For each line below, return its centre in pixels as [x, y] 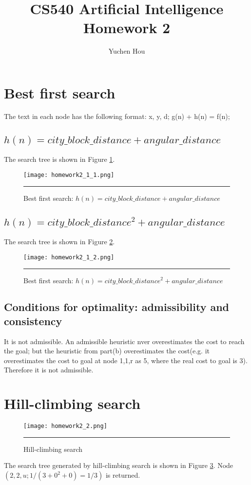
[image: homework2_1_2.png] [69, 257]
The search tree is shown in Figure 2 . [59, 242]
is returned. [123, 475]
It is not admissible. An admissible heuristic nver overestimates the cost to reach [124, 341]
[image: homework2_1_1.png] [69, 175]
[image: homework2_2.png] [65, 426]
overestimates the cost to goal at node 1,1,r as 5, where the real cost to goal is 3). [126, 360]
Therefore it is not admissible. [49, 370]
